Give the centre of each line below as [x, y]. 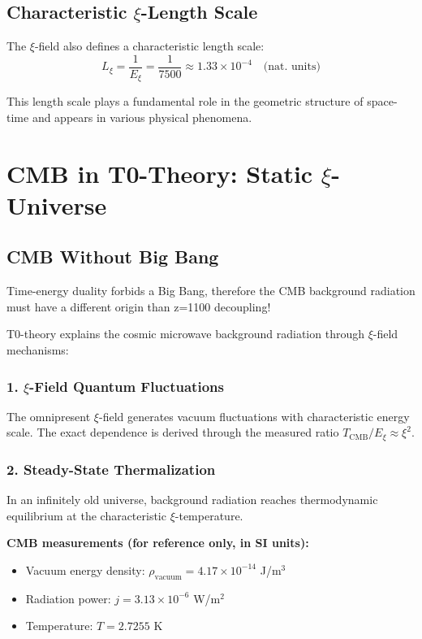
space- [382, 101]
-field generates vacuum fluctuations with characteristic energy [254, 416]
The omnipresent [49, 416]
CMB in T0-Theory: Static [160, 173]
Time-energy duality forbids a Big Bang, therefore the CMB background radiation [211, 291]
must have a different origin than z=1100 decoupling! [139, 306]
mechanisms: [38, 350]
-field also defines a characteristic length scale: [149, 46]
